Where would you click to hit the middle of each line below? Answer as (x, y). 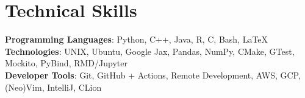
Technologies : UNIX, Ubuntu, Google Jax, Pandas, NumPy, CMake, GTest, (150, 51)
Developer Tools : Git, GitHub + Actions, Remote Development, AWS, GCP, (153, 75)
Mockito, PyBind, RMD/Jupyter (66, 63)
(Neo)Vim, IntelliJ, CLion (53, 87)
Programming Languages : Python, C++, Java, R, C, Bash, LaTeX (137, 39)
